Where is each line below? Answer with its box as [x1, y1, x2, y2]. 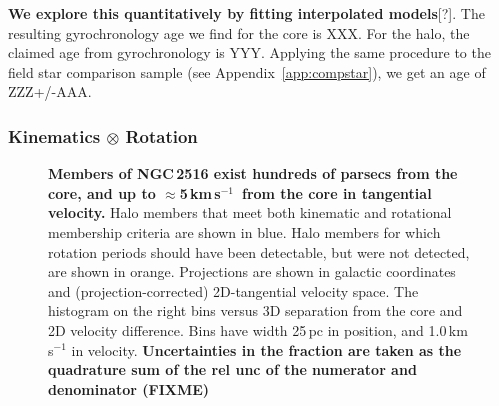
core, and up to [48, 182, 156, 203]
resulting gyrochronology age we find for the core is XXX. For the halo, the [8, 22, 470, 43]
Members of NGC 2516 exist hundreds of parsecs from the [48, 163, 458, 184]
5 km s [179, 182, 221, 203]
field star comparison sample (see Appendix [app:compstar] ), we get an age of [8, 61, 486, 82]
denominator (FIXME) [48, 378, 210, 399]
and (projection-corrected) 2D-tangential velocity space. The [48, 280, 419, 301]
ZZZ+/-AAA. [8, 81, 92, 102]
